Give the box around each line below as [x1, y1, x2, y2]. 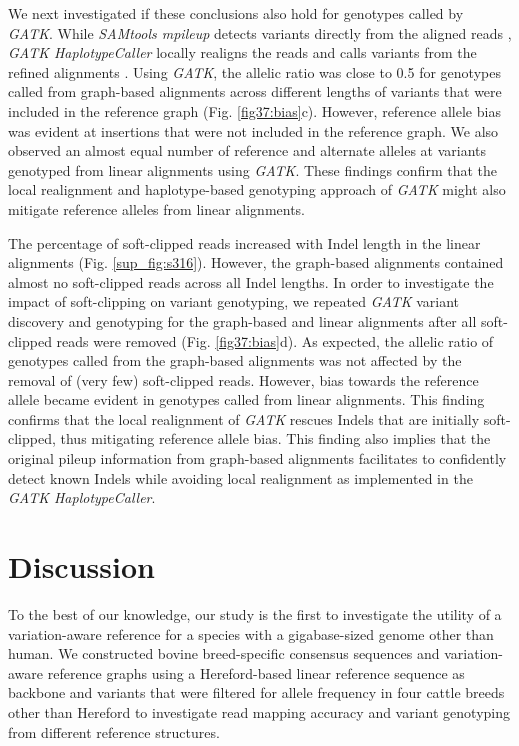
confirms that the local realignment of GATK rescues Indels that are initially [8, 408, 480, 429]
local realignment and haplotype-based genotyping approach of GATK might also [8, 179, 506, 200]
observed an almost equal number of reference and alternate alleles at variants [8, 140, 487, 161]
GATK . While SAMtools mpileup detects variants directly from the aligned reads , [8, 22, 512, 43]
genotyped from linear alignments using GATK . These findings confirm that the [8, 159, 498, 180]
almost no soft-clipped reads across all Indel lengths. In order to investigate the [8, 271, 494, 292]
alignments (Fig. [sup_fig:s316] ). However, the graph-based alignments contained [8, 252, 504, 273]
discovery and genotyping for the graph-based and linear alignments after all [8, 310, 477, 331]
